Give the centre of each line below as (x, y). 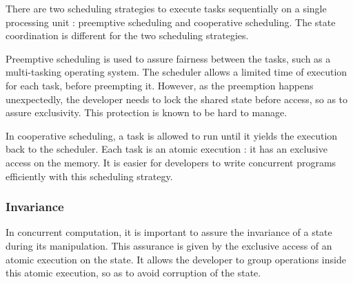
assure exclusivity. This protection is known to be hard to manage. (147, 112)
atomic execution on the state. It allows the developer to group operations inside (176, 259)
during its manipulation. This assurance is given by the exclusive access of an (169, 245)
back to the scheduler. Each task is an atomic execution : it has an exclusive (167, 149)
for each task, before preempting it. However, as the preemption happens (160, 85)
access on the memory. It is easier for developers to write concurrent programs (171, 162)
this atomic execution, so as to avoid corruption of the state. (133, 273)
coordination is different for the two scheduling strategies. (127, 35)
